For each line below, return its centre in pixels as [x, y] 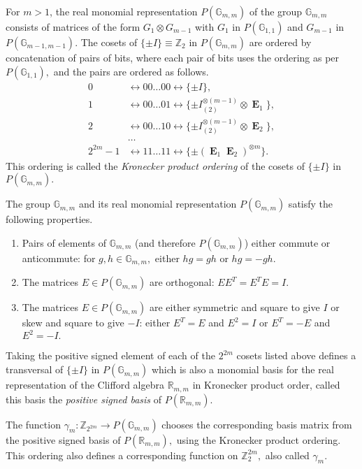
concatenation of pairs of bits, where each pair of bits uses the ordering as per [173, 57]
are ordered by [280, 42]
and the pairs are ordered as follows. [131, 71]
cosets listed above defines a [296, 355]
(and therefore [165, 242]
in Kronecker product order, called [266, 385]
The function [33, 424]
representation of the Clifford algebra [85, 385]
